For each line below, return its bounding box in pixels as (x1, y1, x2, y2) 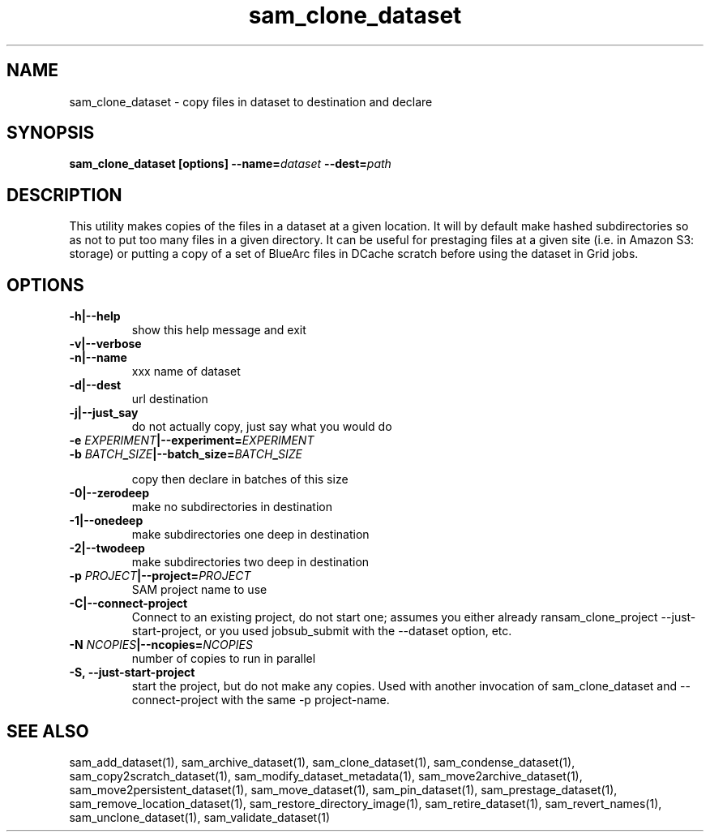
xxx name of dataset (131, 364, 241, 379)
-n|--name (69, 350, 127, 365)
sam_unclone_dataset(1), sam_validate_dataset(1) (69, 810, 331, 824)
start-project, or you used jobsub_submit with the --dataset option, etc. (131, 624, 512, 638)
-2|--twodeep (69, 541, 145, 556)
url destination (131, 392, 208, 406)
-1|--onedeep (69, 514, 143, 528)
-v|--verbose (69, 337, 142, 351)
